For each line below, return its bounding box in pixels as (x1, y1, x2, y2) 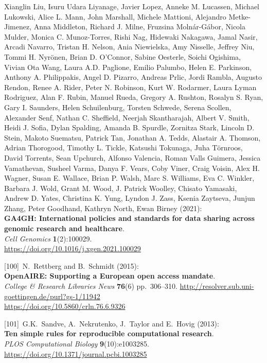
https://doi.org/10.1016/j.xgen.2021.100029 (4, 243, 141, 254)
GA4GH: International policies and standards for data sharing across (4, 213, 255, 223)
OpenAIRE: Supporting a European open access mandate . (4, 270, 216, 281)
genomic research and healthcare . (4, 223, 124, 234)
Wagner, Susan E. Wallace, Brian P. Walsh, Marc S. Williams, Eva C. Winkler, (4, 172, 255, 183)
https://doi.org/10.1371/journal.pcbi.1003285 (4, 348, 147, 359)
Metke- (228, 11, 251, 22)
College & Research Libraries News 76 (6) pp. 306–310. (4, 281, 177, 291)
